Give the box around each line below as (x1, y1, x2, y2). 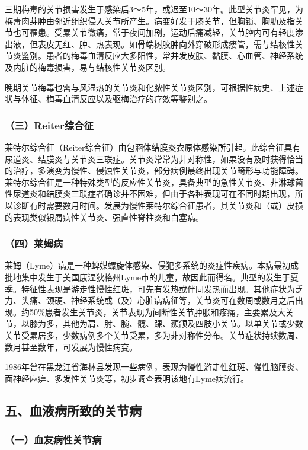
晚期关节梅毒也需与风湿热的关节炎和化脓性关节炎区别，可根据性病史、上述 (5, 81, 295, 93)
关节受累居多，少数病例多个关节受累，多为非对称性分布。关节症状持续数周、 (5, 328, 303, 341)
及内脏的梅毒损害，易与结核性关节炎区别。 (5, 60, 171, 73)
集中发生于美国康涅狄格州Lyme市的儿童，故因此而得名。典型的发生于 (21, 270, 291, 283)
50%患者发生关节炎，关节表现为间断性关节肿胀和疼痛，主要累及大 (29, 305, 285, 318)
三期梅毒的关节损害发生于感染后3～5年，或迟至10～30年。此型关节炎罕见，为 (5, 3, 303, 15)
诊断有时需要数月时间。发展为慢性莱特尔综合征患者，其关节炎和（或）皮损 (12, 199, 303, 211)
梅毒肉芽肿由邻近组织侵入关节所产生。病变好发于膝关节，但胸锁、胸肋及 (5, 14, 287, 27)
